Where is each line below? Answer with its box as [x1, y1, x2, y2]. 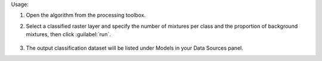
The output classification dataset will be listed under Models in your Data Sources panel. [26, 44, 244, 52]
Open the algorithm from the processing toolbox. [26, 12, 146, 19]
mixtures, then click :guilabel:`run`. [26, 31, 112, 38]
